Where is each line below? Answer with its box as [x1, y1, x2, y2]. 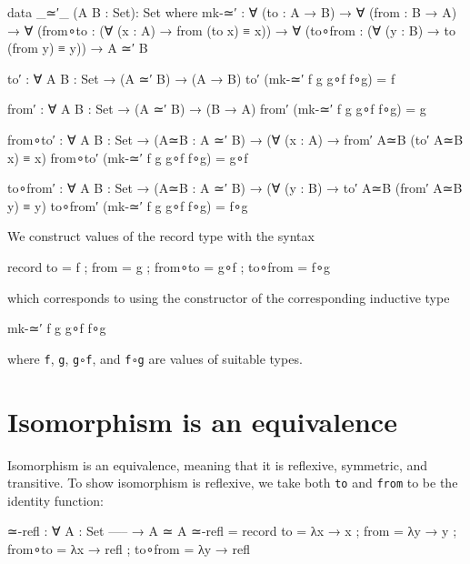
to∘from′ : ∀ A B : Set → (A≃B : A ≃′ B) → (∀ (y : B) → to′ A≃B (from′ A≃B [7, 178, 463, 197]
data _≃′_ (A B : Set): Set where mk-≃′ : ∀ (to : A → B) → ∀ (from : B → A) [7, 3, 457, 21]
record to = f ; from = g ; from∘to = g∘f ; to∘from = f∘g [7, 257, 330, 276]
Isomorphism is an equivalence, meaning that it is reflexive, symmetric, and [7, 455, 428, 474]
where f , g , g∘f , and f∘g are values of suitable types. [7, 348, 303, 368]
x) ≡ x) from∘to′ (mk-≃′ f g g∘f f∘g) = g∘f [7, 147, 248, 166]
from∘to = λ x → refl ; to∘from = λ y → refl [7, 539, 250, 558]
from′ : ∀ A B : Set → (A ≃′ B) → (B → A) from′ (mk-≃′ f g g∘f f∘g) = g [7, 99, 426, 118]
